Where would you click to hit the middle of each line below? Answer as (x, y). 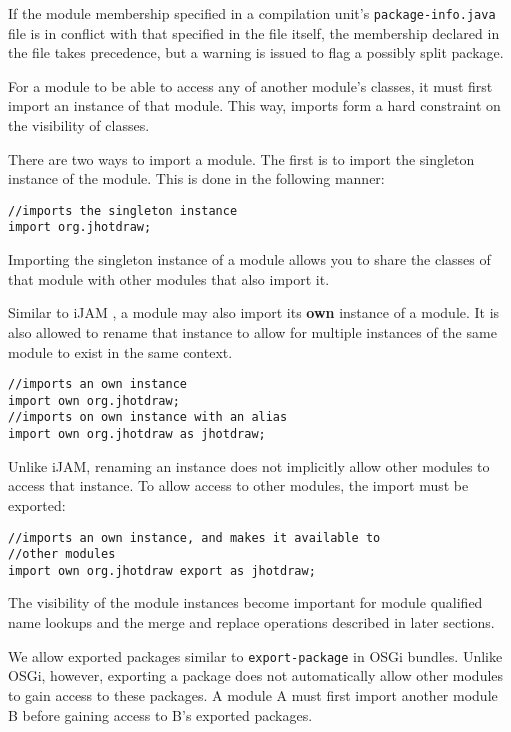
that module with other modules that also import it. (169, 278)
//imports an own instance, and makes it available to (194, 537)
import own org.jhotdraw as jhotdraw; (137, 434)
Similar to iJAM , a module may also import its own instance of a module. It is (254, 312)
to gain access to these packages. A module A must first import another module (253, 694)
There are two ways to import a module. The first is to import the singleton (241, 158)
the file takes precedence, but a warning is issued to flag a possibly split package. (256, 52)
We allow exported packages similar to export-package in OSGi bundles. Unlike (255, 655)
